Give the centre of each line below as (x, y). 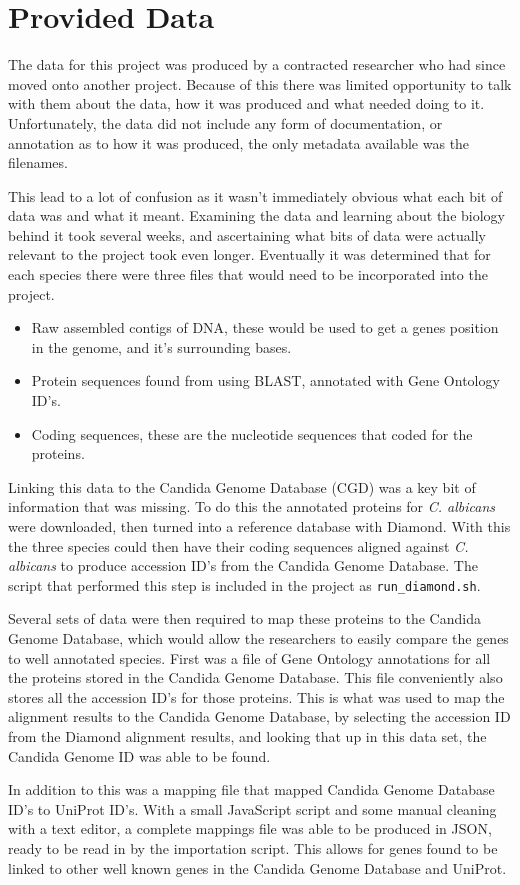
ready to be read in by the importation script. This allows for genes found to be (253, 847)
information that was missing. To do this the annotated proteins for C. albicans (252, 506)
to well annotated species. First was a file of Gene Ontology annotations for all (249, 657)
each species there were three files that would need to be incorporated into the (248, 274)
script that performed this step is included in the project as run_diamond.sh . (244, 584)
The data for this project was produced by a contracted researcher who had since (257, 64)
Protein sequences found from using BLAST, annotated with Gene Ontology (265, 380)
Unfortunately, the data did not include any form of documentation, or (225, 122)
